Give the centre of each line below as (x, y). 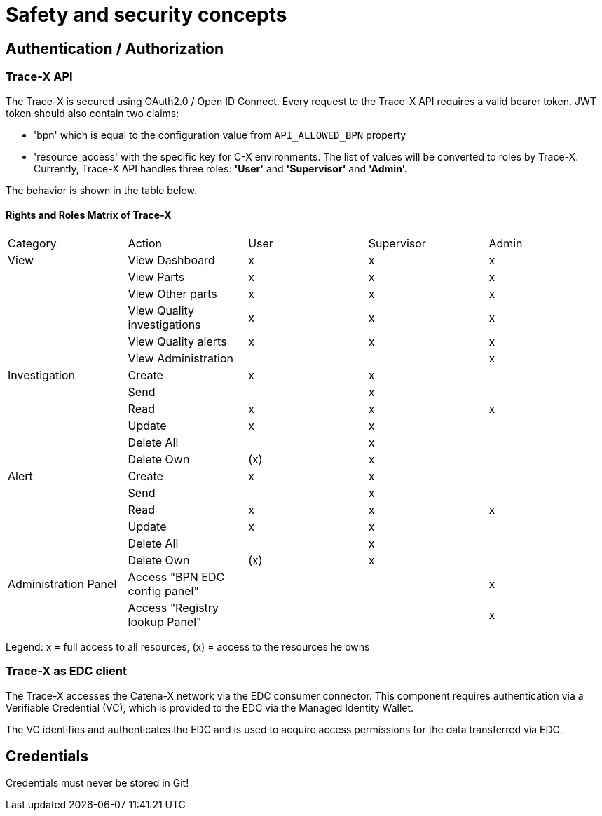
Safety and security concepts (146, 15)
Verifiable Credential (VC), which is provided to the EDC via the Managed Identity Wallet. (210, 707)
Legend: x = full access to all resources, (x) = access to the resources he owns (188, 646)
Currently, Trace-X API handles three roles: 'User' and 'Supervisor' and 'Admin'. (221, 168)
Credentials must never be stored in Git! (97, 783)
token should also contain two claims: (93, 113)
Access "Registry (173, 607)
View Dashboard (171, 260)
